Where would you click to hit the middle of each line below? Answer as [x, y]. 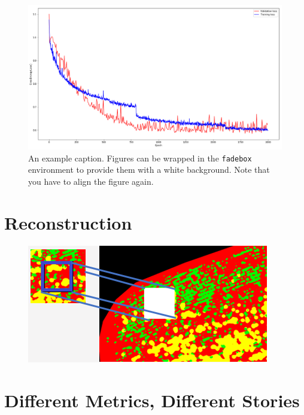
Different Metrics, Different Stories [152, 400]
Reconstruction [68, 222]
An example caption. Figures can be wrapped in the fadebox [140, 158]
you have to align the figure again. [91, 181]
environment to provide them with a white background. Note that [149, 170]
